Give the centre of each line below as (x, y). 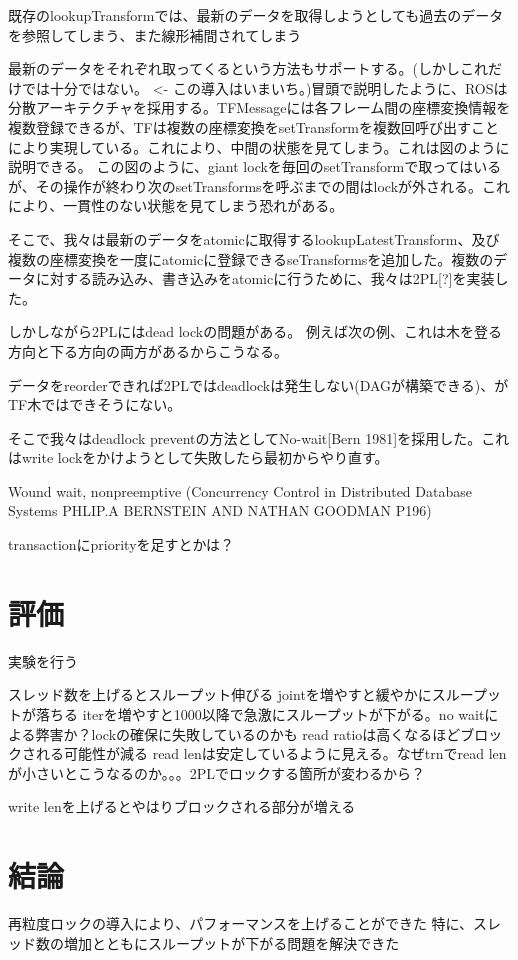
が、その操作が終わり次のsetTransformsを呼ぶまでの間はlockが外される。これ (259, 185)
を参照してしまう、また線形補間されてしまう (155, 34)
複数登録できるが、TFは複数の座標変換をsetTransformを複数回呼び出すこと (254, 126)
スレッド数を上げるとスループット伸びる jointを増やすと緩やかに (220, 694)
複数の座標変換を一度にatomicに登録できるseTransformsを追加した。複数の (251, 258)
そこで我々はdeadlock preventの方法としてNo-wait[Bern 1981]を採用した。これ (259, 437)
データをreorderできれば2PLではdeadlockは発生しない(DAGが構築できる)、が (258, 384)
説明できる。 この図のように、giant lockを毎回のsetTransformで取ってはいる (255, 166)
